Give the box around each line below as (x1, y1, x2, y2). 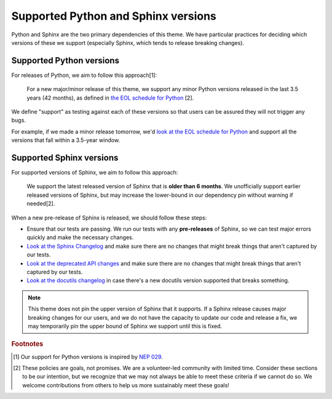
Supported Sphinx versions (11, 152, 119, 163)
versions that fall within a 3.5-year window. (11, 136, 120, 144)
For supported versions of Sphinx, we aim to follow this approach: (11, 169, 178, 176)
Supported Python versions (11, 55, 120, 66)
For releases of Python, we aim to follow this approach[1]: (11, 71, 157, 79)
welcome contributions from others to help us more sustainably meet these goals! (22, 381, 230, 389)
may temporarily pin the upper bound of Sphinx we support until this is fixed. (28, 322, 223, 330)
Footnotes (11, 340, 44, 349)
